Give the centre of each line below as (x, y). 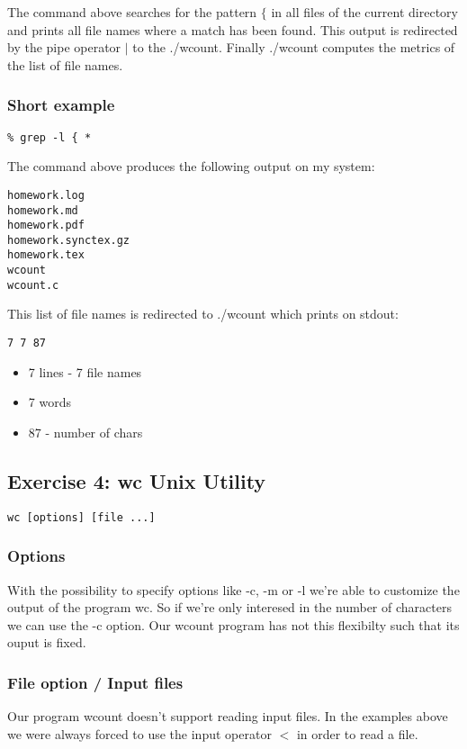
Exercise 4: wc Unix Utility (137, 480)
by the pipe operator (64, 47)
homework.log (46, 195)
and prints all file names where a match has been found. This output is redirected (233, 29)
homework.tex (46, 255)
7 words (49, 402)
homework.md (43, 210)
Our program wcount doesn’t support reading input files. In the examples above (228, 716)
